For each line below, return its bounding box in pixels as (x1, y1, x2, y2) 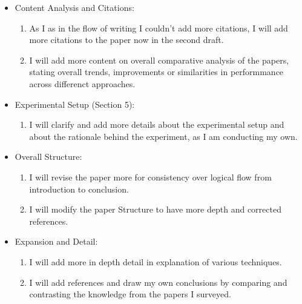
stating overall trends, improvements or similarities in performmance (29, 65, 284, 78)
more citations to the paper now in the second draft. (29, 33, 224, 46)
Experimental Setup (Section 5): (15, 97, 135, 110)
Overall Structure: (15, 150, 82, 163)
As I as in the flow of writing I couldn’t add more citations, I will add (29, 21, 288, 34)
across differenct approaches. (29, 77, 136, 90)
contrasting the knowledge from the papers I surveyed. (29, 288, 231, 300)
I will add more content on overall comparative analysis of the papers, (29, 53, 289, 66)
